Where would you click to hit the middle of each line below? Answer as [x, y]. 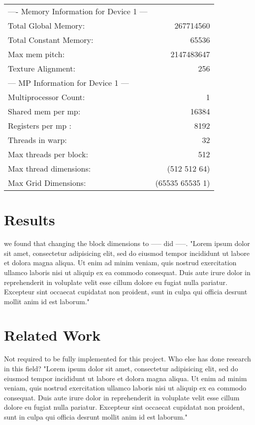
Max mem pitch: [36, 54]
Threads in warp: [37, 140]
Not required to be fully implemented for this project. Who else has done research [127, 359]
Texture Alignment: [42, 68]
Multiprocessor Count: [47, 97]
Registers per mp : [40, 125]
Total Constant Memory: [51, 40]
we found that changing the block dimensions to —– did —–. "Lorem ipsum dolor [127, 243]
